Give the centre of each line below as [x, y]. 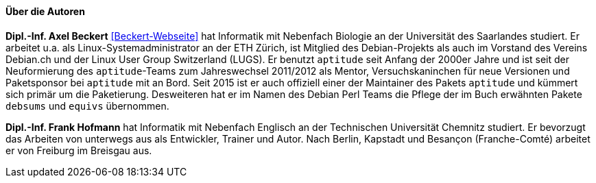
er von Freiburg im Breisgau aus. [79, 150]
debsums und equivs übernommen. [87, 106]
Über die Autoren [45, 11]
